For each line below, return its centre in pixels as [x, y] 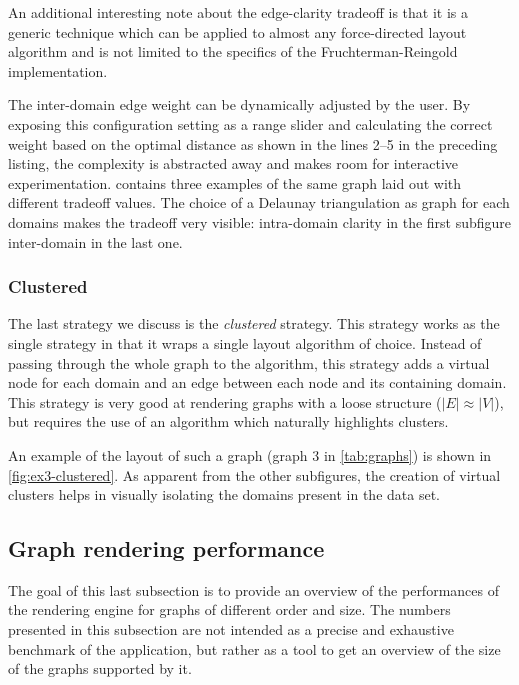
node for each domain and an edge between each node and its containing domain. [257, 382]
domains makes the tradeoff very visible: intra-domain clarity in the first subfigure [260, 221]
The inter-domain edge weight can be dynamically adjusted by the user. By [239, 104]
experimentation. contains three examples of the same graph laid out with [235, 182]
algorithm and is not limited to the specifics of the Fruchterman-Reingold [233, 51]
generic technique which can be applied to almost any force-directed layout [237, 31]
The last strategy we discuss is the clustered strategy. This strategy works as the [254, 323]
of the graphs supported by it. [100, 668]
